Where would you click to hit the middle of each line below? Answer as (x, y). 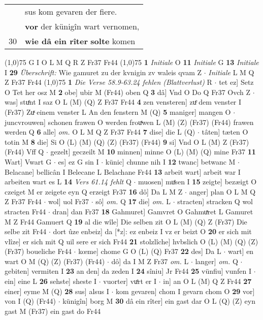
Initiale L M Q (231, 72)
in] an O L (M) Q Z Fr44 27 (207, 281)
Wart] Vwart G (28, 161)
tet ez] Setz (236, 82)
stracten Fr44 (25, 211)
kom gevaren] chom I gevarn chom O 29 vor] (185, 291)
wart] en (241, 251)
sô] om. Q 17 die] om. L (133, 201)
